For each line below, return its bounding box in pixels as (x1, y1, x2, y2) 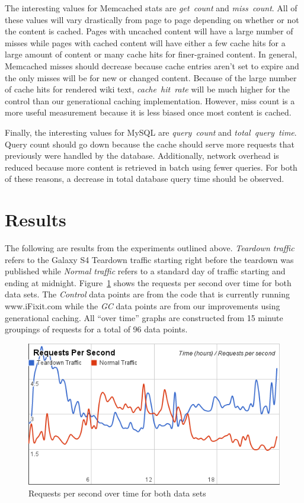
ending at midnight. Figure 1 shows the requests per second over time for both (5, 276, 292, 289)
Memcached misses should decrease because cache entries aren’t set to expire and (5, 59, 299, 72)
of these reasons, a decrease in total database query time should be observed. (5, 172, 284, 185)
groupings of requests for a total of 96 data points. (5, 323, 188, 335)
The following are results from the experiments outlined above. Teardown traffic (5, 242, 295, 254)
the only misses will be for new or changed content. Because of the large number (5, 71, 297, 84)
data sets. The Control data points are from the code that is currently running (5, 288, 290, 300)
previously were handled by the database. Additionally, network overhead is (5, 149, 279, 162)
